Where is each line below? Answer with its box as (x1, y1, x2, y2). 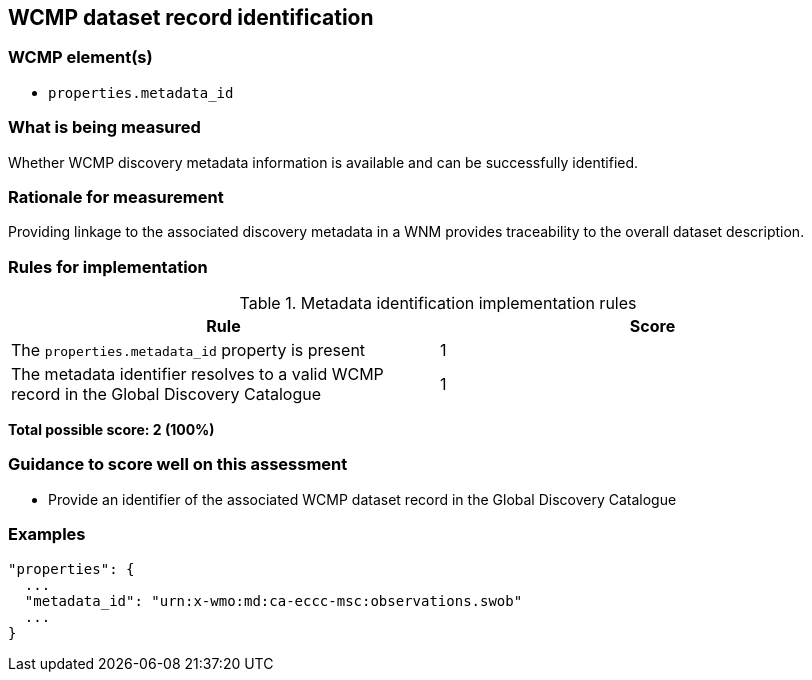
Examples (8, 524, 86, 545)
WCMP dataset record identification (8, 5, 374, 30)
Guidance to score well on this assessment (8, 454, 348, 475)
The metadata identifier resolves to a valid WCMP (11, 364, 384, 385)
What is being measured (8, 117, 201, 138)
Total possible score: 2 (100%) (8, 421, 215, 439)
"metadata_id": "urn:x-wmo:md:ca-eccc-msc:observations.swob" (24, 592, 523, 609)
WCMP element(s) (8, 47, 153, 68)
